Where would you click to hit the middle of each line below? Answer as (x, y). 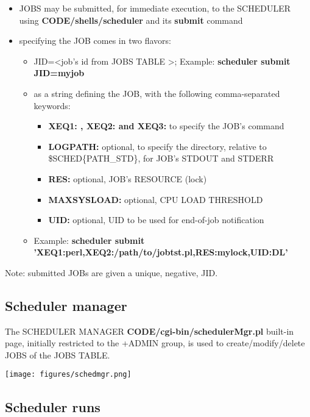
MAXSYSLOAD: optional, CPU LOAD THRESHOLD (156, 199)
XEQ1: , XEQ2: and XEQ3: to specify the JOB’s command (166, 126)
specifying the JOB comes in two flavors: (95, 41)
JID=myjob (59, 73)
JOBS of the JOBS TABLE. (58, 355)
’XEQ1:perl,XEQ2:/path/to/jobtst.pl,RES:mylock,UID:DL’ (161, 252)
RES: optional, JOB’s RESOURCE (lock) (128, 178)
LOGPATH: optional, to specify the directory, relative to (157, 146)
